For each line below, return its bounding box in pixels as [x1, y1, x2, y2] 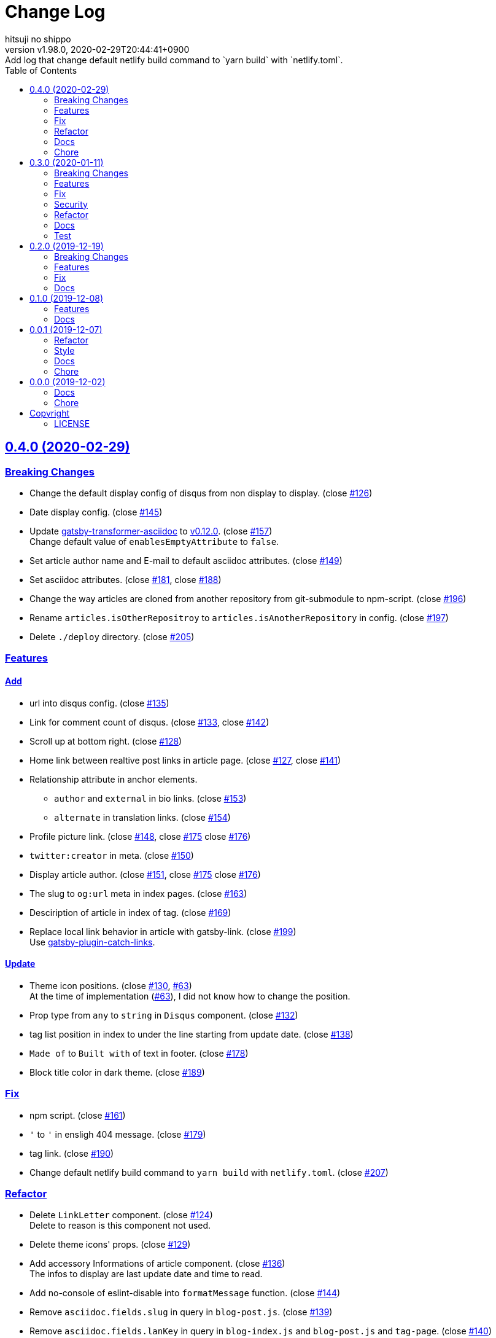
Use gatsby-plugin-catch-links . [29, 936, 155, 947]
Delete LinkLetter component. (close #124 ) [29, 1210, 213, 1221]
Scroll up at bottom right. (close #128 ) [29, 735, 182, 746]
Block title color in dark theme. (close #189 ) [29, 1066, 205, 1078]
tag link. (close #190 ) [29, 1148, 114, 1159]
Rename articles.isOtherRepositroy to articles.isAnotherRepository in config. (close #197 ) [29, 612, 449, 623]
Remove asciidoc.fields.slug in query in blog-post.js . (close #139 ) [29, 1307, 333, 1318]
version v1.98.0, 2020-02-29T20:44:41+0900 [5, 44, 190, 55]
